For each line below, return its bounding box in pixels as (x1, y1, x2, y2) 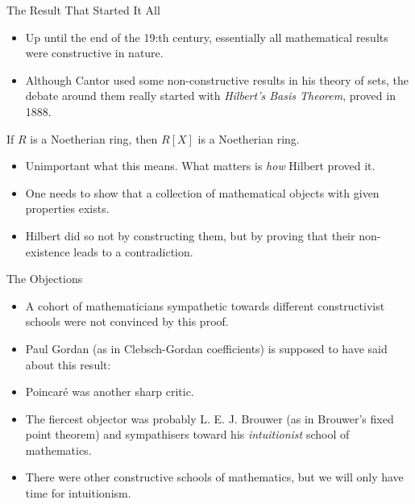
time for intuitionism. (25, 485, 131, 502)
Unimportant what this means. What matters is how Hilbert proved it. (25, 157, 376, 174)
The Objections (6, 270, 83, 287)
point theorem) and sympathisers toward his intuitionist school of (25, 426, 350, 443)
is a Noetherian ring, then (30, 130, 158, 147)
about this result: (25, 356, 111, 373)
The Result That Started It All (6, 2, 160, 18)
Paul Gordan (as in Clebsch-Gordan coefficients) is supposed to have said (25, 339, 388, 356)
